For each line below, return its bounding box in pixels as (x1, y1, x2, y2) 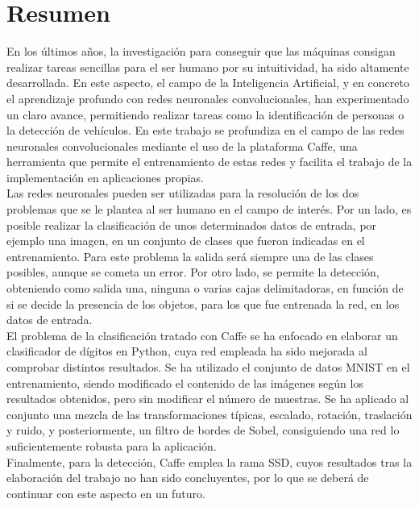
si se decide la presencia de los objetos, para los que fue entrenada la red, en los (6, 295, 400, 312)
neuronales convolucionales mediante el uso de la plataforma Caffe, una (6, 137, 358, 154)
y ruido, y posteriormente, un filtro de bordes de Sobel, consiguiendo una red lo (6, 422, 400, 438)
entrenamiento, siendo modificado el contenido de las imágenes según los (6, 374, 363, 391)
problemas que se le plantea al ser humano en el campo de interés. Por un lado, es (6, 201, 412, 218)
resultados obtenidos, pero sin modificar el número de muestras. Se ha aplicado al (6, 390, 409, 407)
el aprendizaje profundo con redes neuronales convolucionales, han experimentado (6, 89, 409, 106)
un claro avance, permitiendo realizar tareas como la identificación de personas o (6, 106, 404, 123)
